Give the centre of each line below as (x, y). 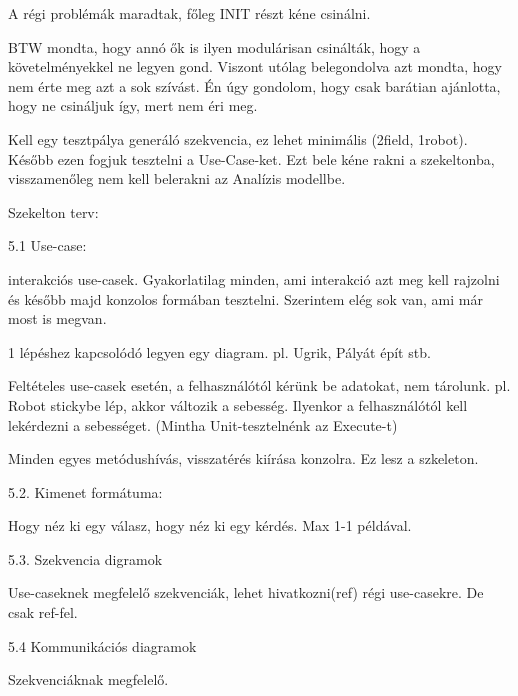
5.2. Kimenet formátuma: (85, 491)
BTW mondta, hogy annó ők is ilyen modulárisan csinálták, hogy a (214, 46)
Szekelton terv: (53, 211)
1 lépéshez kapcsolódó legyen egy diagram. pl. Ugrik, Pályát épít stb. (219, 351)
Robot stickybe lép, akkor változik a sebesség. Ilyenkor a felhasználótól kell (238, 404)
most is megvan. (57, 318)
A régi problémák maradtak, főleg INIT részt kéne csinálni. (189, 13)
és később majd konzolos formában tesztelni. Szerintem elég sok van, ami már (245, 298)
